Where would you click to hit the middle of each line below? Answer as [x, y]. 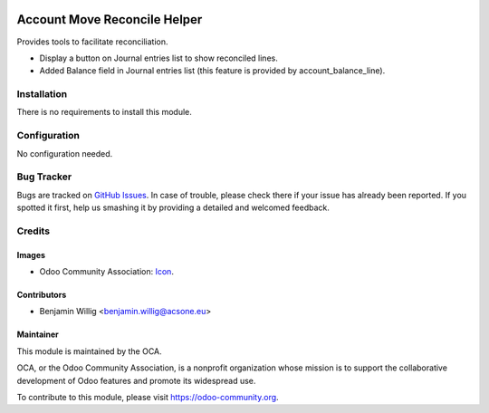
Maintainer [38, 334]
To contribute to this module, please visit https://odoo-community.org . [148, 398]
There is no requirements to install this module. [104, 112]
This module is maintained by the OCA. [89, 351]
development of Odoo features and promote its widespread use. [136, 380]
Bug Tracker [44, 177]
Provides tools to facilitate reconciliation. [92, 42]
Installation [42, 94]
